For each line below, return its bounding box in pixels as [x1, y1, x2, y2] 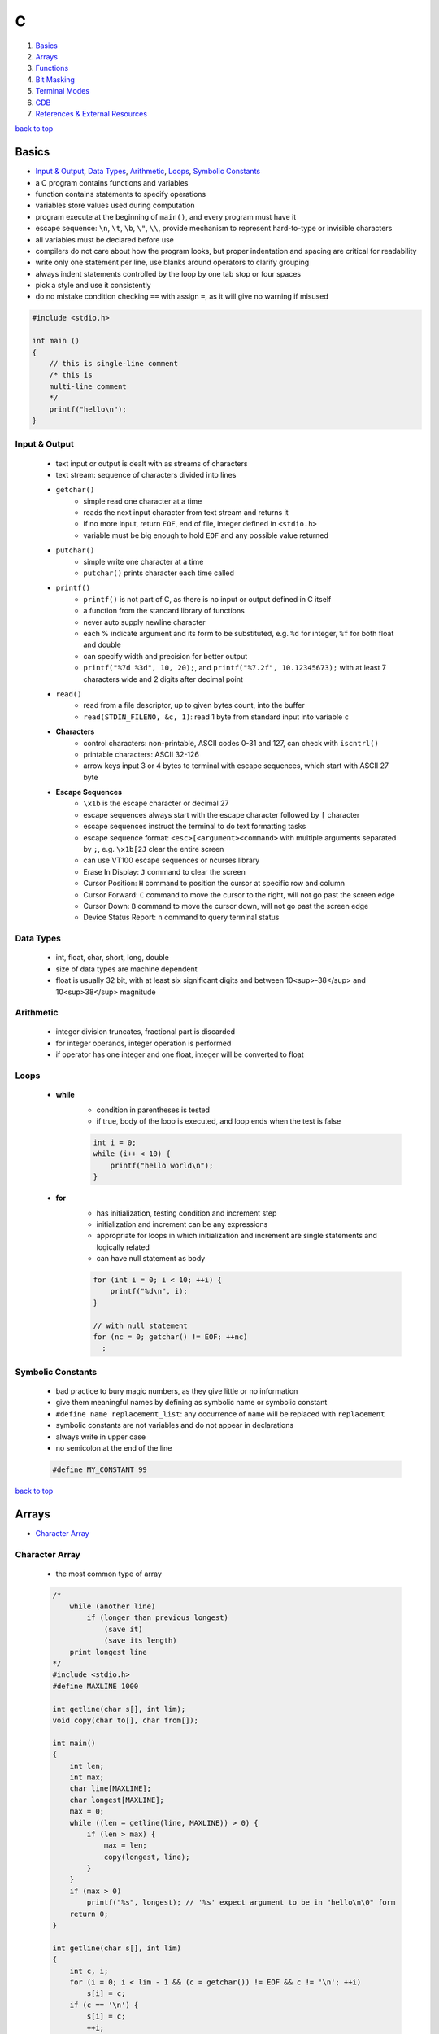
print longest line [69, 1648, 148, 1656]
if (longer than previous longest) [86, 1613, 229, 1622]
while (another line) [69, 1602, 156, 1611]
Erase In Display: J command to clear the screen [83, 866, 246, 876]
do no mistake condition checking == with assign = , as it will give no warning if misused [35, 291, 328, 301]
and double [83, 639, 122, 650]
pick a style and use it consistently [35, 281, 151, 290]
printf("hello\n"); [49, 404, 128, 414]
